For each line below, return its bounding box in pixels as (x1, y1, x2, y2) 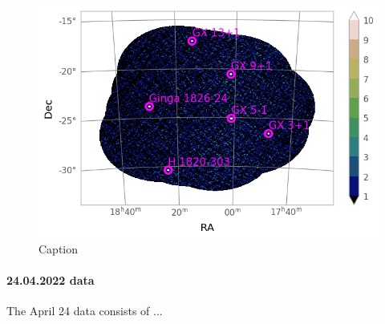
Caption (38, 240, 79, 257)
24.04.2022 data (6, 271, 95, 288)
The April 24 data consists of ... (6, 302, 163, 319)
